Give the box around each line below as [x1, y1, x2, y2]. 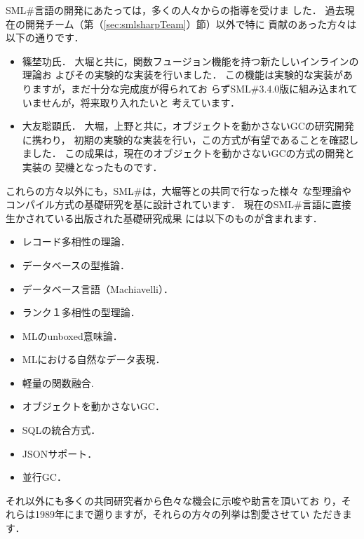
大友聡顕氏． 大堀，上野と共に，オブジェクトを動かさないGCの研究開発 [22, 118, 354, 133]
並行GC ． [22, 470, 67, 484]
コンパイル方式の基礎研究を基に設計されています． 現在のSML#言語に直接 [6, 197, 351, 212]
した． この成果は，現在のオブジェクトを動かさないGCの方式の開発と [32, 146, 355, 161]
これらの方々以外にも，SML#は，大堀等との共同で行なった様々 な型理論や [6, 183, 351, 198]
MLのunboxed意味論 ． [22, 328, 123, 343]
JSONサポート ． [22, 446, 97, 460]
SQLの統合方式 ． [22, 423, 101, 437]
